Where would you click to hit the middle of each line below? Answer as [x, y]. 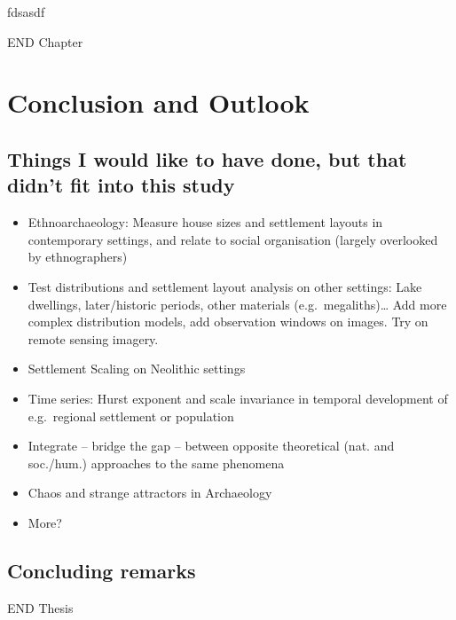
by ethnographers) [78, 257]
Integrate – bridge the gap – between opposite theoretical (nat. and [211, 446]
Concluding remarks [102, 570]
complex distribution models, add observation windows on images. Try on [228, 322]
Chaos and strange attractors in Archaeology [150, 493]
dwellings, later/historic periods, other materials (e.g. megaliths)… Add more [237, 304]
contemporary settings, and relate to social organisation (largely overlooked [233, 239]
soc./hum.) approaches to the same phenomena [156, 463]
